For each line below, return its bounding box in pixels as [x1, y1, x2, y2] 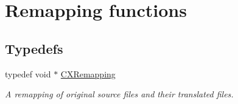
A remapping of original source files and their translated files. [5, 88, 234, 100]
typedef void [5, 67, 51, 80]
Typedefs [5, 39, 63, 57]
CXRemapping [60, 67, 116, 80]
